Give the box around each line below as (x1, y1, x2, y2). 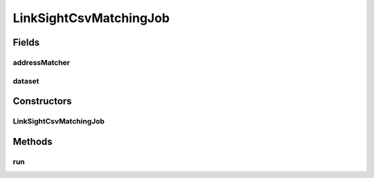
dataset (12, 76, 39, 86)
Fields (12, 37, 40, 48)
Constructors (12, 95, 72, 107)
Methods (12, 135, 53, 148)
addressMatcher (12, 57, 71, 67)
